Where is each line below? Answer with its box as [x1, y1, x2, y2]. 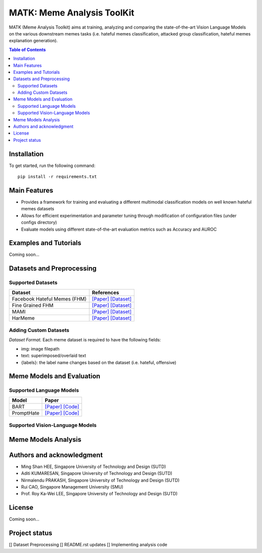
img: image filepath [21, 346, 60, 352]
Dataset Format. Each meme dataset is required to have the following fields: [9, 337, 161, 343]
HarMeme [12, 315, 35, 321]
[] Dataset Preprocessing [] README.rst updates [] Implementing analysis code [9, 542, 167, 548]
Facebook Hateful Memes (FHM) [12, 295, 87, 302]
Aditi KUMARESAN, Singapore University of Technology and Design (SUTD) [21, 470, 172, 476]
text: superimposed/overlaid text [21, 352, 86, 359]
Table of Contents [9, 47, 46, 52]
